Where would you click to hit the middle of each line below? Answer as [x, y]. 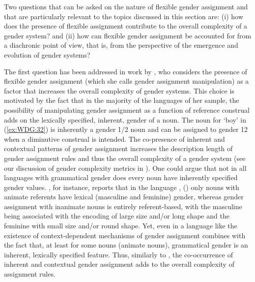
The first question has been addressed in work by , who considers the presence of [126, 71]
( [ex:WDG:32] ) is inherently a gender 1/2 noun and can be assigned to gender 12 [126, 129]
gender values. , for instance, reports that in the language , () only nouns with [122, 187]
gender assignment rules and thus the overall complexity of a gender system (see [125, 158]
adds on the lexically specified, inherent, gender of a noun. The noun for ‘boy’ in [125, 119]
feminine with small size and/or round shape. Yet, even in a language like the [121, 226]
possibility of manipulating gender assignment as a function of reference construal [127, 110]
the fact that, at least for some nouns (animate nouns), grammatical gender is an [126, 245]
